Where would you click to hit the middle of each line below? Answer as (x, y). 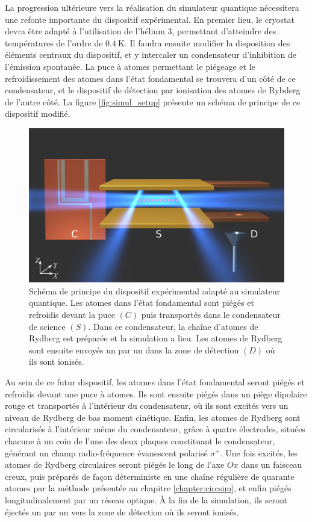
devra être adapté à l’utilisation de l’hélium (85, 31)
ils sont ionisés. (57, 362)
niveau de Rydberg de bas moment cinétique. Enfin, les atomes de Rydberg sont (153, 417)
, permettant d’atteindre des (224, 31)
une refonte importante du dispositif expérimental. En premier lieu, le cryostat (150, 19)
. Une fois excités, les (259, 452)
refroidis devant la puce (72, 315)
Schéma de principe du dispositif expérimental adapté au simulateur (155, 291)
